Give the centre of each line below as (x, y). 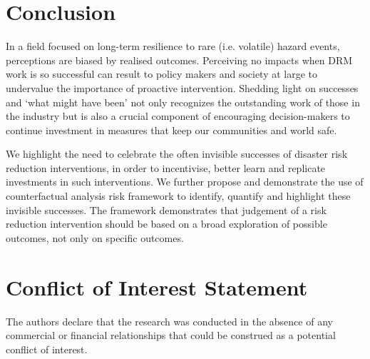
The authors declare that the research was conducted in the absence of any (169, 321)
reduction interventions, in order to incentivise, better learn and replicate (166, 167)
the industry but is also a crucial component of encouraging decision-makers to (178, 116)
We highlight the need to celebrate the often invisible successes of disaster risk (177, 154)
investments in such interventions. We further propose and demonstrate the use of (185, 182)
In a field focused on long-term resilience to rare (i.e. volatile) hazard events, (173, 46)
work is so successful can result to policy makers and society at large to (162, 74)
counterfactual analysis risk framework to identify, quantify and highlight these (178, 196)
